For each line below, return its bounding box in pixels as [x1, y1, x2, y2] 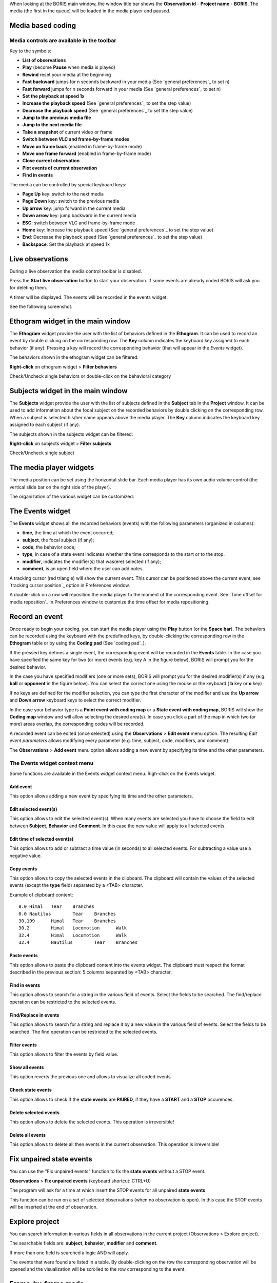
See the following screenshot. [9, 303, 73, 310]
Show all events [9, 1064, 44, 1070]
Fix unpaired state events [9, 1155, 92, 1163]
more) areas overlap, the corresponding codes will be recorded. [9, 721, 145, 727]
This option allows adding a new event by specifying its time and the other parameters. [9, 793, 193, 799]
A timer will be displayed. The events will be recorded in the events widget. [9, 294, 168, 300]
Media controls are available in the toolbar [9, 37, 116, 44]
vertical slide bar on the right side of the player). [9, 484, 111, 490]
